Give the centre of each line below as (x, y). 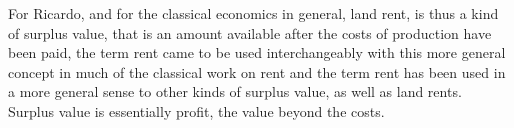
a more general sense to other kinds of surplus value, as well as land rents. (235, 91)
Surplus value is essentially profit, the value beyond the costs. (196, 110)
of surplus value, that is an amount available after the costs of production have (250, 32)
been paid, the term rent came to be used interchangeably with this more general (257, 52)
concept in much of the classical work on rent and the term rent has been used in (257, 71)
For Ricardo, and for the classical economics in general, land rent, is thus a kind (253, 13)
